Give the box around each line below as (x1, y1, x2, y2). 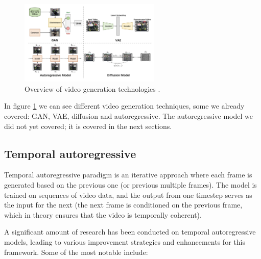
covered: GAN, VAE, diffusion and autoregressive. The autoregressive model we (4, 111, 253, 121)
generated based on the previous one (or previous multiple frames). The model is (4, 179, 257, 190)
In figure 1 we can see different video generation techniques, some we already (4, 100, 245, 111)
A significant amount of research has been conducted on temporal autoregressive (4, 226, 256, 237)
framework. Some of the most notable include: (4, 246, 148, 257)
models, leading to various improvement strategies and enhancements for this (4, 237, 245, 247)
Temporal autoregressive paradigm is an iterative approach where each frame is (4, 169, 252, 180)
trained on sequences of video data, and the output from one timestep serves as (4, 189, 252, 200)
